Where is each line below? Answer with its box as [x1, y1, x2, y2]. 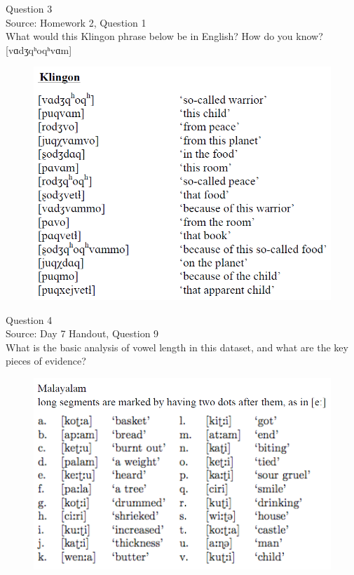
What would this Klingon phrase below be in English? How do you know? [6, 29, 323, 43]
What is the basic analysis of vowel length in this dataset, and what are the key [6, 339, 348, 354]
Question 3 [6, 1, 53, 15]
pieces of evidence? [6, 353, 86, 368]
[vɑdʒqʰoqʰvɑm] [6, 42, 72, 57]
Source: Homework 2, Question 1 [6, 15, 147, 29]
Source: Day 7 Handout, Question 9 [6, 326, 159, 341]
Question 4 [6, 312, 53, 327]
